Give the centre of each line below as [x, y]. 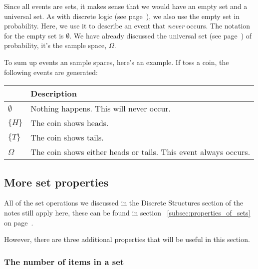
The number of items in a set [64, 261]
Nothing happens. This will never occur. [101, 108]
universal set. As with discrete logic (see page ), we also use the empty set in [122, 16]
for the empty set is [34, 35]
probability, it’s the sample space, [55, 45]
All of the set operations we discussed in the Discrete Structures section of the [124, 203]
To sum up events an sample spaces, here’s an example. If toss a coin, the [117, 62]
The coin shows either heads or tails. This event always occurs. [140, 152]
